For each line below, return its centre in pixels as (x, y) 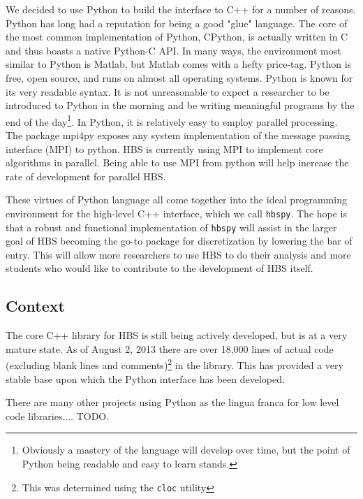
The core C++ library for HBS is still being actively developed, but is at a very (177, 335)
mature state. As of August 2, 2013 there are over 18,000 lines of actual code (170, 348)
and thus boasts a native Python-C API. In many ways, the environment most (173, 50)
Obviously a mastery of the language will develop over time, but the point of (186, 450)
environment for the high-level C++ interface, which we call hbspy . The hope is (177, 213)
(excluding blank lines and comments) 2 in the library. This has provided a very (175, 364)
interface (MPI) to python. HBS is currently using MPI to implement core (164, 149)
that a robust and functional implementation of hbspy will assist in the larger (171, 227)
